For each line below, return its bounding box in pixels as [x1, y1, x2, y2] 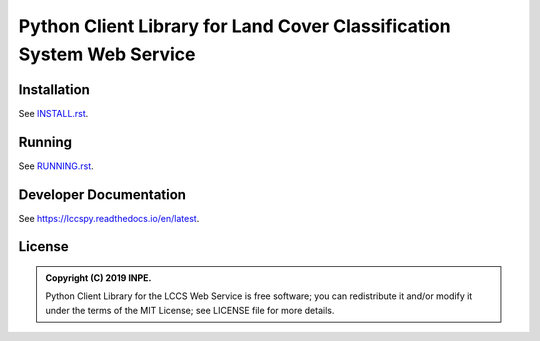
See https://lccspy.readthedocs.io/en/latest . [18, 212, 200, 224]
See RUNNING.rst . [18, 160, 94, 172]
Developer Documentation [18, 186, 187, 203]
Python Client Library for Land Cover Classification [18, 15, 451, 37]
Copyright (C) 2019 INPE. [45, 272, 152, 284]
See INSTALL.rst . [18, 107, 89, 119]
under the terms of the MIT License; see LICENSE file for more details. [45, 304, 335, 316]
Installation [18, 81, 90, 98]
